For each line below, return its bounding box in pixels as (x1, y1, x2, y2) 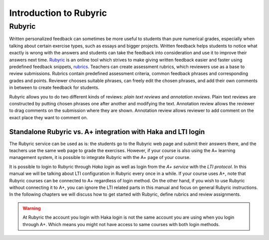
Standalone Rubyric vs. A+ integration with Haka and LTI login (9, 127, 205, 136)
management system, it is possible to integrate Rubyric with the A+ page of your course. (9, 155, 191, 160)
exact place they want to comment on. (9, 114, 88, 120)
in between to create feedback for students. (9, 84, 100, 90)
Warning (22, 205, 41, 211)
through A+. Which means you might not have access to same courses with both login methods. (22, 221, 220, 227)
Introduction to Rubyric (9, 7, 107, 18)
